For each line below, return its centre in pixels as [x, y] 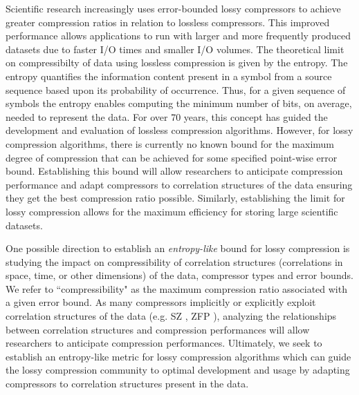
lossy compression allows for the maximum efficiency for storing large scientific [172, 211]
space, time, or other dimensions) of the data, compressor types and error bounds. [179, 275]
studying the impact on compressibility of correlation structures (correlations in [174, 261]
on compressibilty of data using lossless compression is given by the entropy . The [177, 62]
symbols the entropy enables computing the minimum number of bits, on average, [179, 103]
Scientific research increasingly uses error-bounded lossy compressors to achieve [173, 8]
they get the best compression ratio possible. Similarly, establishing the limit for [175, 198]
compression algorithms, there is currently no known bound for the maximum [170, 143]
